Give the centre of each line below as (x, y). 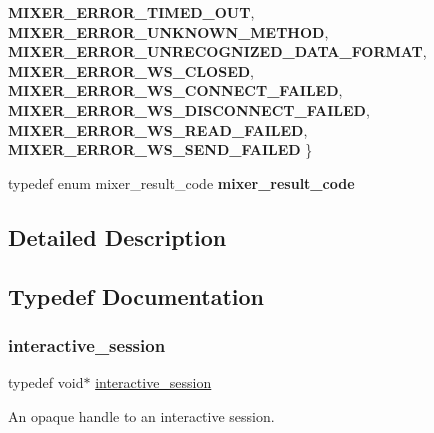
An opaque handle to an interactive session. (141, 415)
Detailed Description (117, 236)
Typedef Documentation (136, 295)
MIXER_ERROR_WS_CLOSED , (131, 70)
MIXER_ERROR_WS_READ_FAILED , (158, 129)
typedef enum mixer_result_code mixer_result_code (181, 182)
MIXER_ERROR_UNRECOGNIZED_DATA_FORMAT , (217, 51)
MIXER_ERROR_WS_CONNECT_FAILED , (175, 90)
